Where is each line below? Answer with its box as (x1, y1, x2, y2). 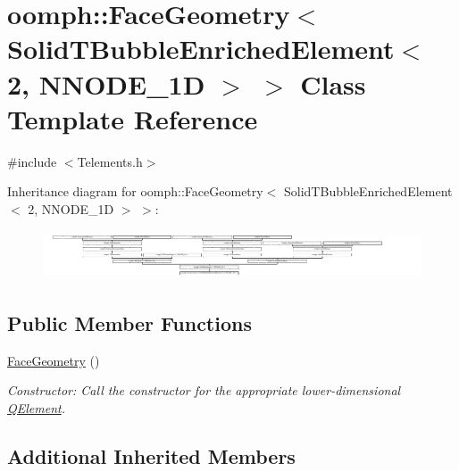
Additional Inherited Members (7, 442, 296, 469)
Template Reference (7, 100, 258, 136)
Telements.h (77, 152, 143, 170)
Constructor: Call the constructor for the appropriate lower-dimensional (7, 381, 401, 400)
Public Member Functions (7, 309, 252, 336)
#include (7, 152, 57, 170)
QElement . (7, 398, 65, 417)
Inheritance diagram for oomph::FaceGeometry (7, 182, 263, 201)
